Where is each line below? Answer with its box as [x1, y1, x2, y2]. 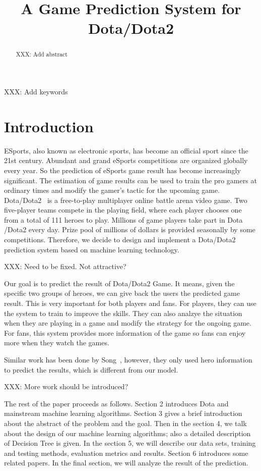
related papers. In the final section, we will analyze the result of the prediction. [4, 457, 248, 468]
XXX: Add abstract [16, 50, 68, 59]
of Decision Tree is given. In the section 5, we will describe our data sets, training [4, 438, 256, 448]
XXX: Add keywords [4, 86, 68, 97]
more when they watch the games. [4, 337, 109, 348]
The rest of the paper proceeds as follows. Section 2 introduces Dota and [4, 398, 229, 408]
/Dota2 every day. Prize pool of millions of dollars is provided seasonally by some [4, 224, 255, 235]
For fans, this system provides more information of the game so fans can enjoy [4, 327, 246, 338]
